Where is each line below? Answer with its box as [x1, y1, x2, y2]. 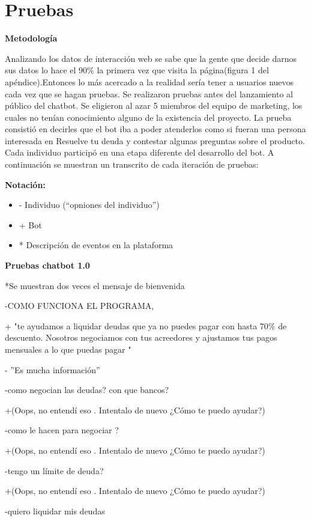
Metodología [5, 32, 58, 44]
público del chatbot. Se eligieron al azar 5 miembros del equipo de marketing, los [5, 99, 303, 112]
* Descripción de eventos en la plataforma [19, 239, 174, 251]
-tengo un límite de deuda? [5, 464, 104, 477]
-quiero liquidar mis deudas [5, 504, 105, 517]
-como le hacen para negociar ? [5, 424, 119, 436]
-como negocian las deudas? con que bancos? [5, 383, 169, 396]
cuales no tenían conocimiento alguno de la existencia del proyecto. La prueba [5, 111, 292, 123]
